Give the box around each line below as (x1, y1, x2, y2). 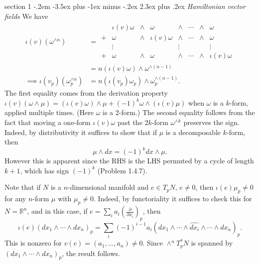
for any (4, 193, 26, 204)
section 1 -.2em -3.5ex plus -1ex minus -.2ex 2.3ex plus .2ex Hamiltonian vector (4, 1, 246, 11)
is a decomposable (165, 127, 221, 137)
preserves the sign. (183, 117, 240, 127)
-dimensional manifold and (68, 182, 149, 192)
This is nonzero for (4, 238, 62, 248)
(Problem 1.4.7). (97, 165, 147, 175)
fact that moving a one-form (4, 117, 91, 127)
